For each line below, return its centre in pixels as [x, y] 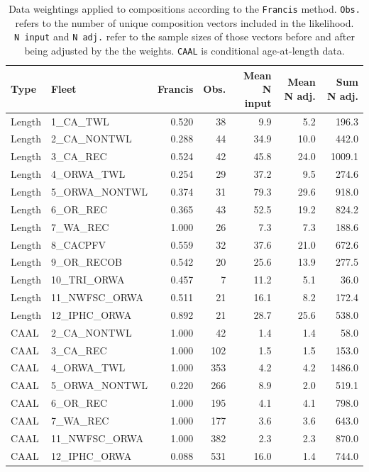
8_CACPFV [78, 244]
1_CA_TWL [80, 121]
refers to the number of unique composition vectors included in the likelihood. [184, 22]
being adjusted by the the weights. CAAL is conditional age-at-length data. [184, 50]
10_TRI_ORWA [88, 280]
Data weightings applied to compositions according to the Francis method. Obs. [184, 9]
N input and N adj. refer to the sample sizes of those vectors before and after [184, 36]
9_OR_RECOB [86, 262]
